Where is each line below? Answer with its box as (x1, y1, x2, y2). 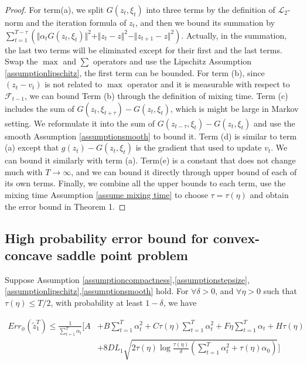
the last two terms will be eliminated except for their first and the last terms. (5, 43, 282, 56)
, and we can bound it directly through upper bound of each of (71, 165, 297, 178)
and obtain (250, 188, 289, 200)
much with (5, 165, 43, 178)
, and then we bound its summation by (135, 16, 275, 28)
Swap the (5, 55, 38, 67)
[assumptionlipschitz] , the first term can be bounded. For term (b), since (5, 66, 265, 79)
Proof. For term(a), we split (5, 4, 104, 15)
